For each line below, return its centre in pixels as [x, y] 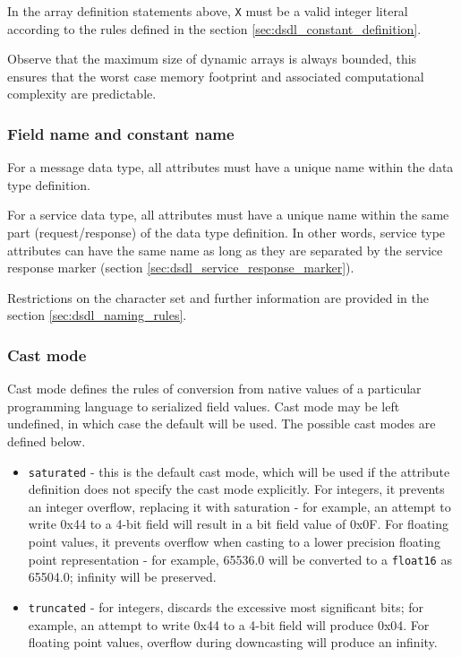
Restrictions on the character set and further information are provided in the [218, 297]
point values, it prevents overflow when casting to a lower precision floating [234, 542]
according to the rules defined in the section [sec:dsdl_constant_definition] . [214, 28]
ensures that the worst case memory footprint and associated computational [216, 76]
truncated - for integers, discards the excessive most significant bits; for [226, 606]
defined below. [47, 441]
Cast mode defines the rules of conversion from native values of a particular [214, 389]
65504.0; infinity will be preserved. [122, 577]
